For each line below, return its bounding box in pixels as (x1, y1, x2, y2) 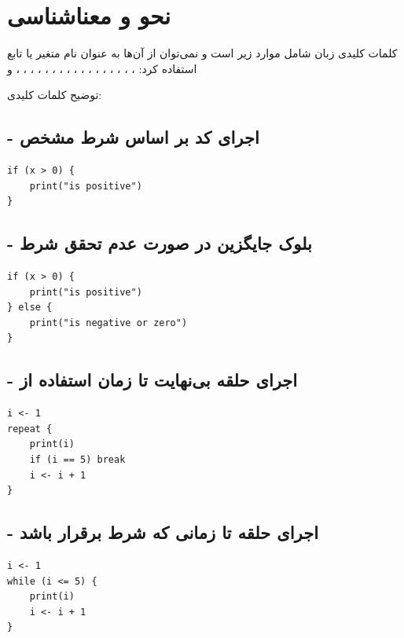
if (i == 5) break (29, 454, 126, 466)
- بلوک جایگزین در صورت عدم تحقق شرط (7, 231, 312, 255)
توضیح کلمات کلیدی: (7, 86, 102, 103)
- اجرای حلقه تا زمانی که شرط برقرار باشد (7, 520, 319, 544)
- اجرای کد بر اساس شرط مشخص (7, 125, 259, 149)
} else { (7, 302, 53, 313)
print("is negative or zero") (29, 317, 188, 328)
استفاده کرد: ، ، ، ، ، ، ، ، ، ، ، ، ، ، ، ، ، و (7, 60, 197, 76)
